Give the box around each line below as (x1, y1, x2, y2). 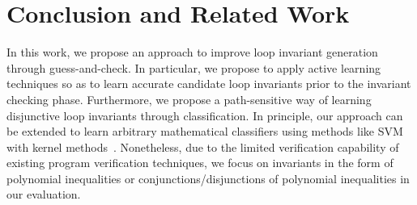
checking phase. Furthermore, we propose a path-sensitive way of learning (6, 90, 372, 107)
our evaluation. (6, 186, 81, 203)
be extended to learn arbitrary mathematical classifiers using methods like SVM (6, 123, 403, 140)
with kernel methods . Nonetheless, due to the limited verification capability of (6, 138, 399, 155)
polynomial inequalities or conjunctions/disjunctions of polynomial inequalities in (6, 169, 410, 186)
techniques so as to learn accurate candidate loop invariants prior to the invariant (6, 75, 411, 92)
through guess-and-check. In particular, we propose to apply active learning (6, 59, 381, 76)
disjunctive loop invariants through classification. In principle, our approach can (6, 107, 403, 123)
